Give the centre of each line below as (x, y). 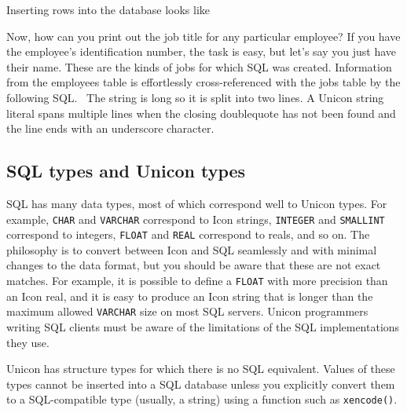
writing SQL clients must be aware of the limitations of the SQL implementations (203, 326)
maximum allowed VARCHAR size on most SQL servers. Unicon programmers (187, 311)
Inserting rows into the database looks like (108, 9)
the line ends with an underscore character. (110, 128)
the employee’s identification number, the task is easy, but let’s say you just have (201, 51)
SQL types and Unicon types (126, 171)
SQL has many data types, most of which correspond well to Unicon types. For (197, 203)
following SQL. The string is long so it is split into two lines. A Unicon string (195, 97)
